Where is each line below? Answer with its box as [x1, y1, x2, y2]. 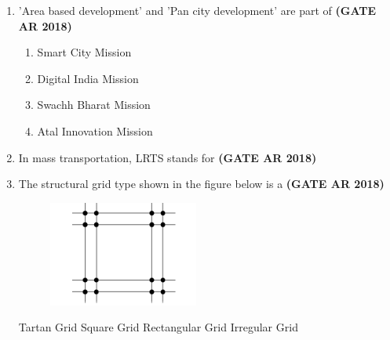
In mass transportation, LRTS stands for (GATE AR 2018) [18, 149, 317, 165]
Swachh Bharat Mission [37, 96, 151, 113]
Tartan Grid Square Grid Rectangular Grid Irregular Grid [18, 319, 298, 335]
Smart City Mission [37, 44, 132, 60]
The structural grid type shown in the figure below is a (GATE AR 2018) [18, 175, 385, 192]
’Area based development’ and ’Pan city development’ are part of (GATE [18, 2, 376, 18]
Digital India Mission [37, 70, 139, 86]
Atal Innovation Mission [37, 122, 153, 139]
